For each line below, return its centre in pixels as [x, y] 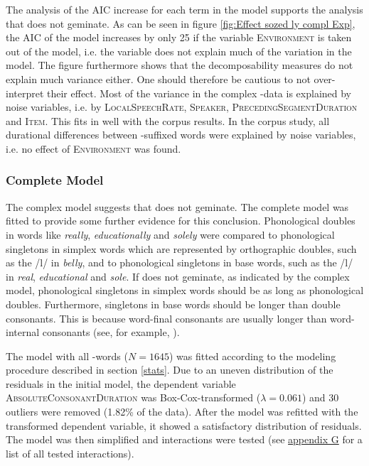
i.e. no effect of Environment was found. [93, 148]
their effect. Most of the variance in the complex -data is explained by [199, 93]
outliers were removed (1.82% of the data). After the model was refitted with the [182, 412]
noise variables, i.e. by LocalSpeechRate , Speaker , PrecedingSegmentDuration [182, 107]
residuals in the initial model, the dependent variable [121, 383]
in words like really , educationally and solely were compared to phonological [170, 234]
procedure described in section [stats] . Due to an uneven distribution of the [170, 370]
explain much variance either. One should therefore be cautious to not [158, 78]
